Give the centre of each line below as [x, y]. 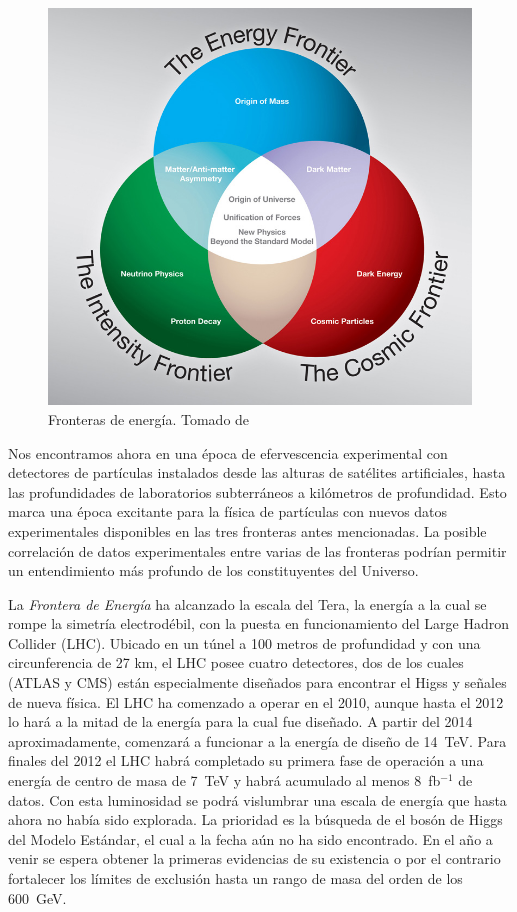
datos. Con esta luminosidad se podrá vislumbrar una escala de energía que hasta [257, 799]
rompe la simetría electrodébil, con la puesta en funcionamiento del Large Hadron [259, 623]
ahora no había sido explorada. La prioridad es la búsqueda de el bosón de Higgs [255, 819]
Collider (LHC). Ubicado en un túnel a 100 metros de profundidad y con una [244, 642]
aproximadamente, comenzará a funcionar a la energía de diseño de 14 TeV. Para [257, 740]
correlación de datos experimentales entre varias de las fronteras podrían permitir [257, 550]
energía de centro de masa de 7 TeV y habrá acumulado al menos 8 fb [224, 780]
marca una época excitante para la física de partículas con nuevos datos [228, 511]
